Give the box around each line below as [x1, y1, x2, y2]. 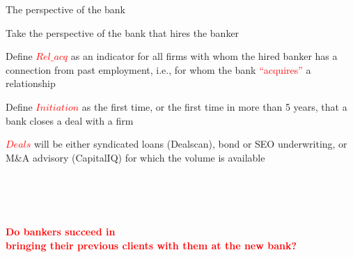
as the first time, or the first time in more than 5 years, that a [81, 99, 347, 114]
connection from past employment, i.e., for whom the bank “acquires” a [6, 62, 311, 77]
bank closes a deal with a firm [6, 113, 134, 127]
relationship [6, 76, 56, 91]
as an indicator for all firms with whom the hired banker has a [70, 49, 338, 63]
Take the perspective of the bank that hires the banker [6, 25, 240, 40]
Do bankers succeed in [6, 224, 116, 239]
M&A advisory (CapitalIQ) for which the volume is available [6, 150, 265, 164]
